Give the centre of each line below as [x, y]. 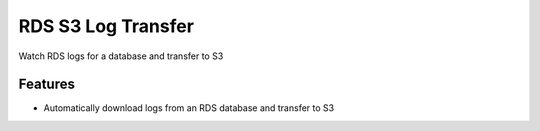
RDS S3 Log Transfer [106, 26]
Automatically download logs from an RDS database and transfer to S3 [189, 108]
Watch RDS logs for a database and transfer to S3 [121, 56]
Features [46, 84]
